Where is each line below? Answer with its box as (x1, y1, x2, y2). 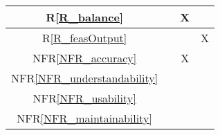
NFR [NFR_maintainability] (17, 110, 152, 126)
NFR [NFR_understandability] (11, 70, 158, 86)
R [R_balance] (46, 9, 123, 25)
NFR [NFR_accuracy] (32, 50, 137, 66)
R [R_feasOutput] (42, 30, 127, 46)
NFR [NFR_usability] (33, 90, 136, 106)
